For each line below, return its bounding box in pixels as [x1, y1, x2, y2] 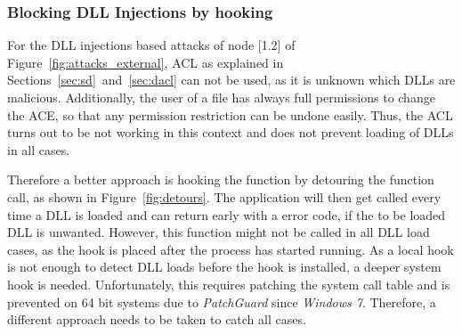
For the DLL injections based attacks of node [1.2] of [7, 36, 296, 54]
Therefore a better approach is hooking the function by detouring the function [7, 170, 434, 189]
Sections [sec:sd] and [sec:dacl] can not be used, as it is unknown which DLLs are [7, 70, 456, 89]
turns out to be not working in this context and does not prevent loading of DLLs [7, 123, 454, 142]
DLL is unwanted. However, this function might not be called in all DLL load [7, 223, 430, 241]
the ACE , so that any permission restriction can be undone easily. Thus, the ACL [7, 105, 453, 124]
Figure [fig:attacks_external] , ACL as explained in [7, 53, 284, 71]
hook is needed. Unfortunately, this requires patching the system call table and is [7, 274, 450, 293]
